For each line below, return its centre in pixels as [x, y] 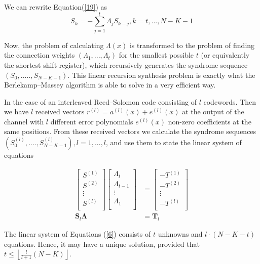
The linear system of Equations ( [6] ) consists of [78, 233]
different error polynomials [92, 121]
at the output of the [213, 112]
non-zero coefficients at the [210, 121]
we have [16, 112]
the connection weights [40, 55]
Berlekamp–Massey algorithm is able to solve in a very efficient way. [110, 85]
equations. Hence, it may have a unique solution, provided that [102, 244]
